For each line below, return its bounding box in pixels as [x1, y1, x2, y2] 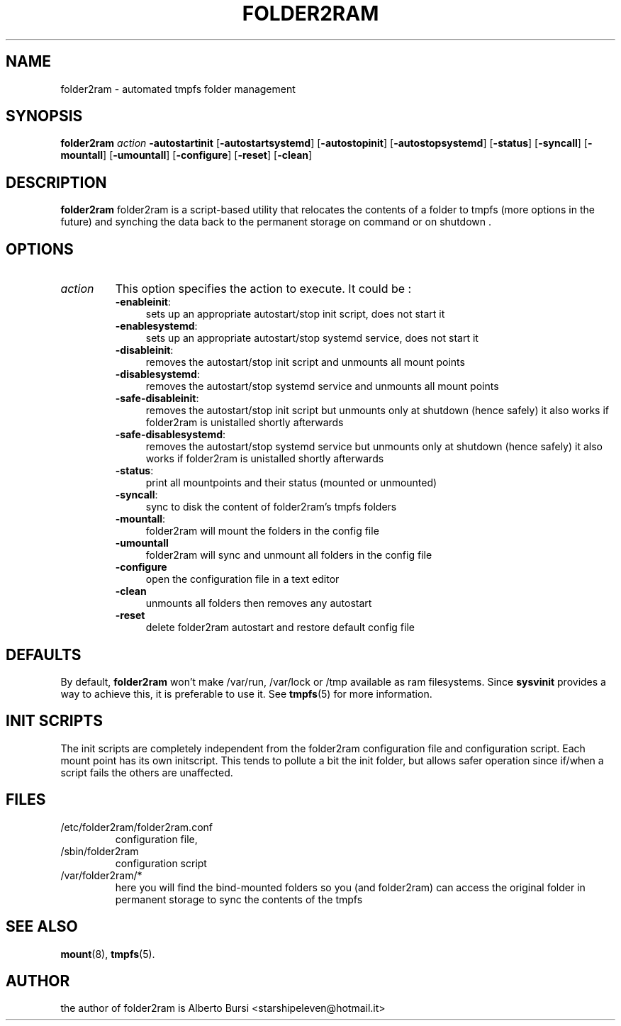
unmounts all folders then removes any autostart [145, 597, 372, 610]
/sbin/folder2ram [60, 844, 139, 857]
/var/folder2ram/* [60, 869, 142, 881]
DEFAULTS [6, 645, 82, 664]
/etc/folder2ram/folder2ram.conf [60, 820, 213, 833]
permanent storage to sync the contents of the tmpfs [115, 893, 363, 905]
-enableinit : [115, 296, 171, 308]
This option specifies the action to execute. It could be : [115, 281, 412, 296]
